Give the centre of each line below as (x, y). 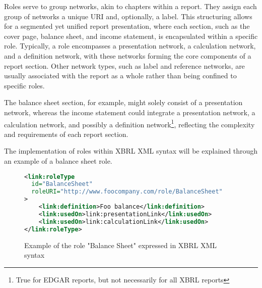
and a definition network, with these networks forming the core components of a (128, 55)
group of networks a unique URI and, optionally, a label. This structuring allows (128, 16)
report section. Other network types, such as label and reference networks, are (124, 65)
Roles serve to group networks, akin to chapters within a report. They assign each (130, 6)
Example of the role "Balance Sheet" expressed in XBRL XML (121, 245)
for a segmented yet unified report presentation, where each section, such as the (127, 26)
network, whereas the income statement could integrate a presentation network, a (130, 112)
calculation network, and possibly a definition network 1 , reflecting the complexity (129, 123)
